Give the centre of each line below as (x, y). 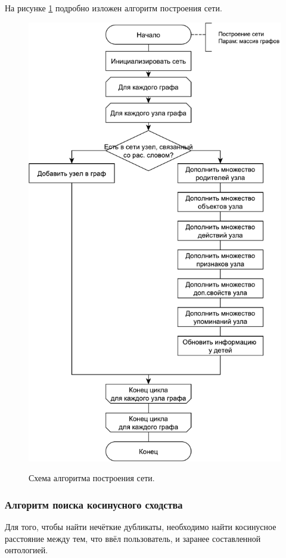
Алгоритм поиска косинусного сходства (94, 504)
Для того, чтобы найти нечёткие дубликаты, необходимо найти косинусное (141, 527)
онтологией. (27, 550)
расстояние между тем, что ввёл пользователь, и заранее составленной (133, 538)
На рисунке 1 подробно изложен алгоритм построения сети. (114, 8)
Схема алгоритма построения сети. (92, 478)
